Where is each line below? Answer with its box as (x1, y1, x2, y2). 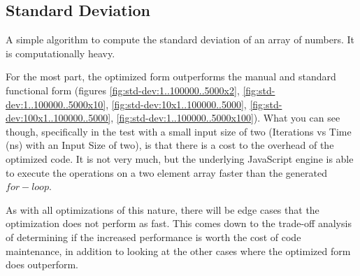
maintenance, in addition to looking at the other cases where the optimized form (6, 243, 351, 258)
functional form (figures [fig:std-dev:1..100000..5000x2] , (6, 82, 240, 97)
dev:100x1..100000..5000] (6, 110, 111, 125)
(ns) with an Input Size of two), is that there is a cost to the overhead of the (6, 138, 334, 152)
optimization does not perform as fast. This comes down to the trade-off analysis (6, 216, 352, 231)
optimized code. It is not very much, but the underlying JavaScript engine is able (6, 151, 354, 166)
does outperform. (6, 257, 79, 272)
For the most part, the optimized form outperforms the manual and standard (6, 69, 336, 84)
